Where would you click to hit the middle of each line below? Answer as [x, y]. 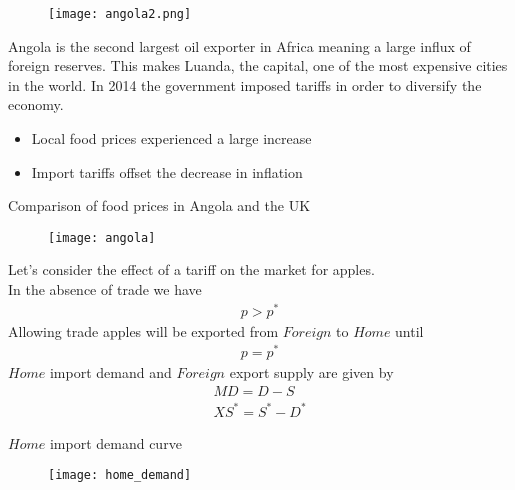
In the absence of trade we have [105, 289]
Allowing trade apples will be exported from [143, 330]
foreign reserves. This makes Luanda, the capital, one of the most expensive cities [258, 65]
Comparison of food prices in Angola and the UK [159, 205]
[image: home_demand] [120, 475]
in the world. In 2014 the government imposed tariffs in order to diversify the [245, 84]
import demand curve [115, 442]
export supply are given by [311, 372]
